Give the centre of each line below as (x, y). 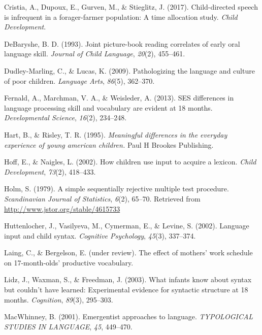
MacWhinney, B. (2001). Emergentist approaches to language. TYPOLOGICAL (129, 316)
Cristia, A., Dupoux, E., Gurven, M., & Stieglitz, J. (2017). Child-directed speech (131, 7)
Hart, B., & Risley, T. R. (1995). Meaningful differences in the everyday (116, 134)
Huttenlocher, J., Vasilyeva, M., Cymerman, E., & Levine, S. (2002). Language (127, 226)
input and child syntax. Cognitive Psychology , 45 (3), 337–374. (100, 235)
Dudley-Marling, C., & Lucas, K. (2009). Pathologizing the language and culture (129, 70)
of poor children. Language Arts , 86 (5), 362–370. (79, 80)
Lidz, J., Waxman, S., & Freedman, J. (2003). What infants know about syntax (128, 279)
